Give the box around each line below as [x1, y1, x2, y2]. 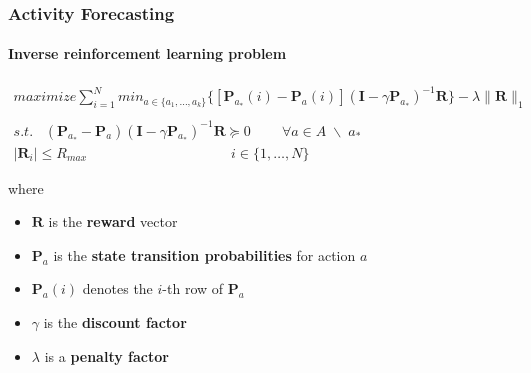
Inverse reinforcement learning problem [8, 43, 287, 64]
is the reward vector [48, 211, 178, 232]
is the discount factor [43, 311, 187, 332]
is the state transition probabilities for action [53, 244, 356, 265]
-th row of [162, 278, 224, 299]
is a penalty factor [44, 345, 169, 366]
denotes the [82, 278, 153, 299]
